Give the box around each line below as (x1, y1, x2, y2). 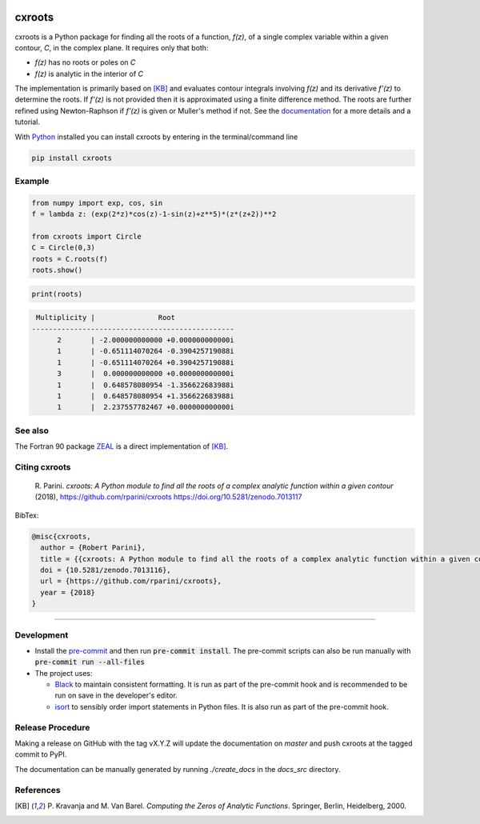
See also (14, 425, 50, 436)
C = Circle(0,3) (31, 243, 96, 252)
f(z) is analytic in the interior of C (34, 69, 144, 78)
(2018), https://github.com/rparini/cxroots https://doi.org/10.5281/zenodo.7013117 (34, 492, 302, 502)
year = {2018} (40, 588, 96, 597)
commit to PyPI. (14, 750, 67, 759)
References (14, 784, 61, 795)
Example (14, 175, 50, 186)
